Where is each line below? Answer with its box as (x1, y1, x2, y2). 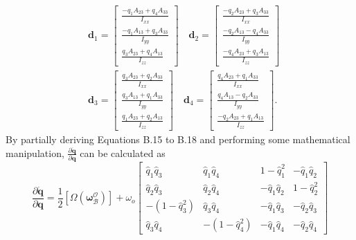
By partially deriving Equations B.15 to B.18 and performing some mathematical (6, 132, 350, 147)
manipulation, (6, 145, 64, 160)
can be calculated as (80, 145, 166, 160)
